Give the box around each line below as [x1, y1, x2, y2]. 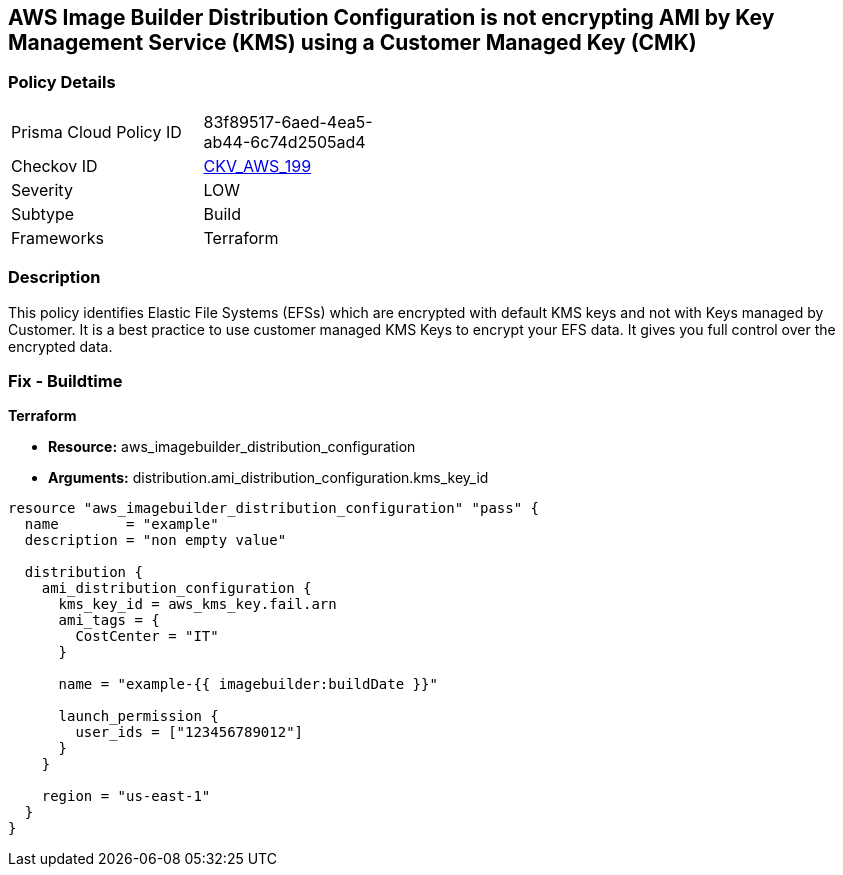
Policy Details [8, 72, 116, 93]
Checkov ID [11, 155, 98, 176]
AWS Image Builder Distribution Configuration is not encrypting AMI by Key [8, 5, 775, 30]
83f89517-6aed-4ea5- [203, 111, 373, 132]
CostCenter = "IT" [75, 628, 219, 645]
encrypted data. [8, 337, 113, 355]
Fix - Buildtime [8, 370, 123, 391]
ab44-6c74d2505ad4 [203, 131, 366, 152]
